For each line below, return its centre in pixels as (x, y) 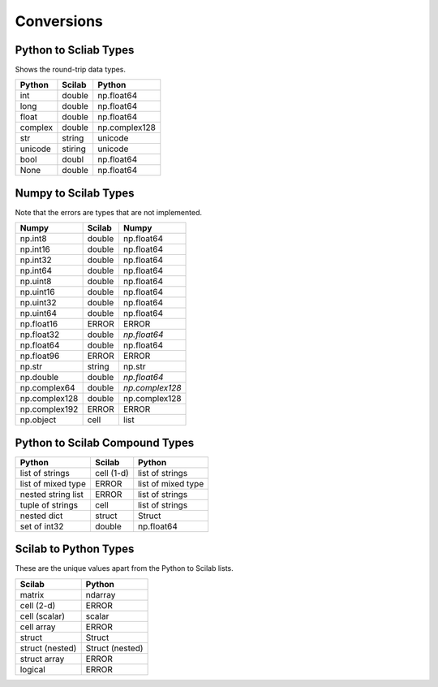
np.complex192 (49, 409)
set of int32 (42, 526)
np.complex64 (47, 388)
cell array (38, 627)
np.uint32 (38, 303)
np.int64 (36, 270)
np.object (38, 420)
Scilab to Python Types (75, 549)
